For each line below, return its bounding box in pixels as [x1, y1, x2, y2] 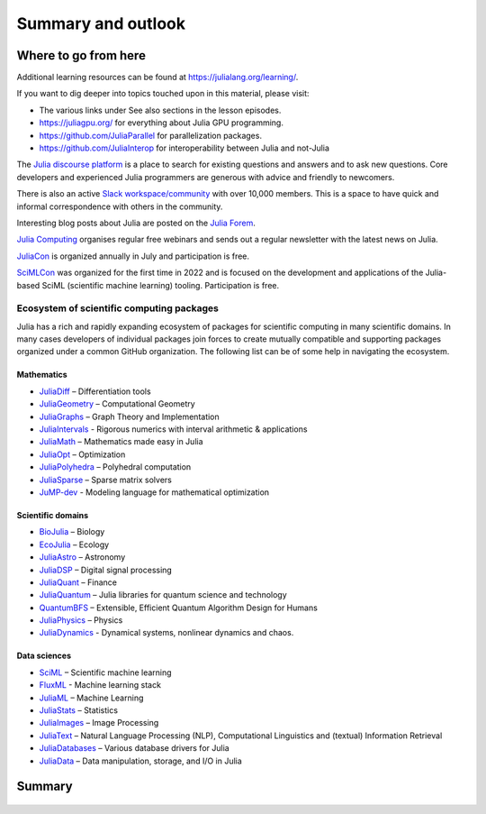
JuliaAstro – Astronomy [39, 552, 126, 562]
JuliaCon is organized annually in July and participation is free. [16, 251, 250, 261]
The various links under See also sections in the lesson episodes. [39, 105, 282, 115]
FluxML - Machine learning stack [39, 680, 162, 691]
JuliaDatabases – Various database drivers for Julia [39, 743, 229, 754]
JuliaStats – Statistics [39, 705, 119, 716]
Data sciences [16, 650, 72, 662]
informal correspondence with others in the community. [16, 201, 223, 212]
